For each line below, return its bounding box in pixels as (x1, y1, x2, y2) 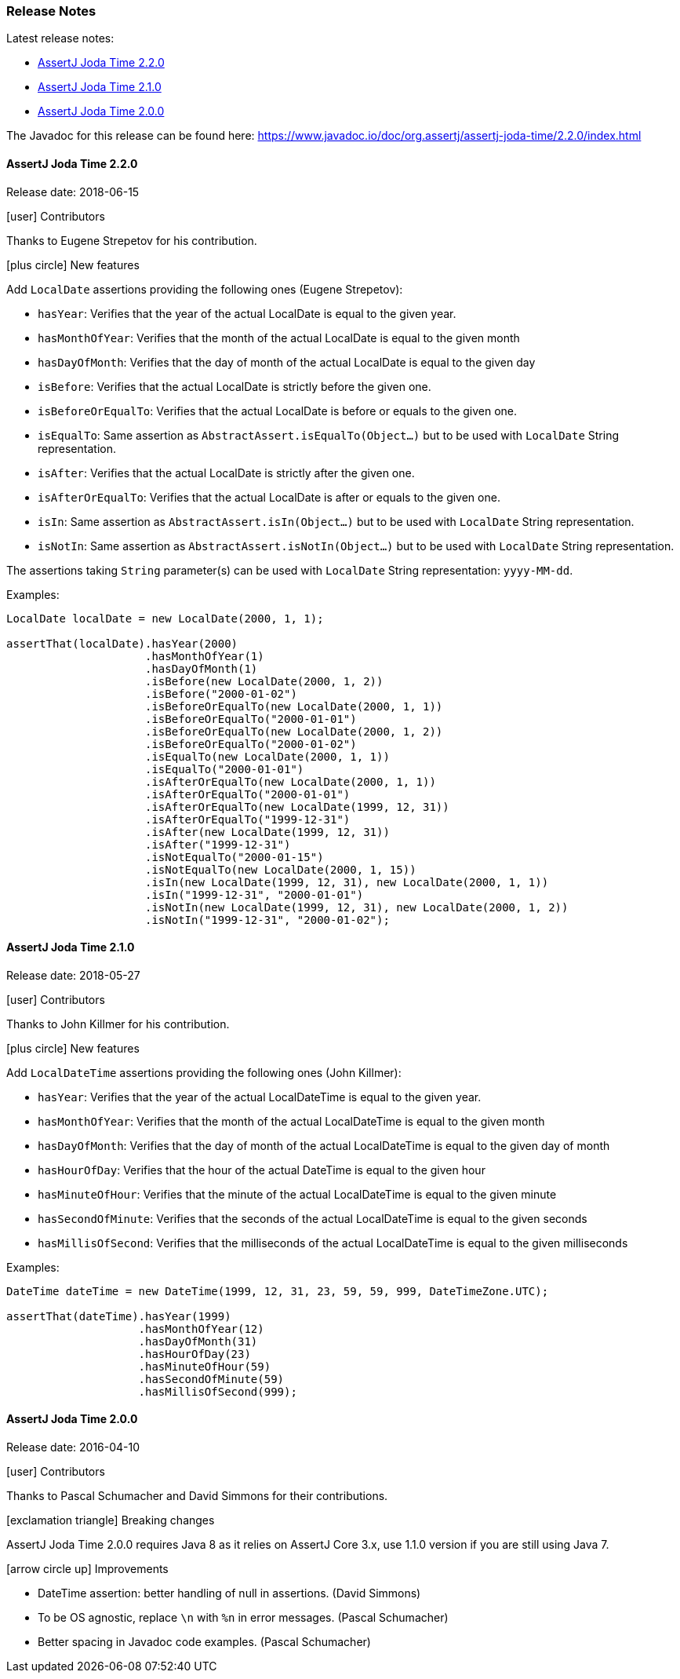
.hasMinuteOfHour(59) (138, 1360, 271, 1373)
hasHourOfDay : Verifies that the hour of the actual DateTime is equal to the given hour (38, 1163, 485, 1177)
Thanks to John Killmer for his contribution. (6, 1017, 230, 1031)
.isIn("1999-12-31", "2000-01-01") (145, 888, 364, 901)
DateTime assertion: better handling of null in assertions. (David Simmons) (38, 1586, 421, 1601)
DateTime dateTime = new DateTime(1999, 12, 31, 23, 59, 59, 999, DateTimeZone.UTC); (6, 1284, 549, 1298)
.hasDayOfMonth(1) (145, 662, 258, 675)
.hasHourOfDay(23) (138, 1347, 251, 1360)
